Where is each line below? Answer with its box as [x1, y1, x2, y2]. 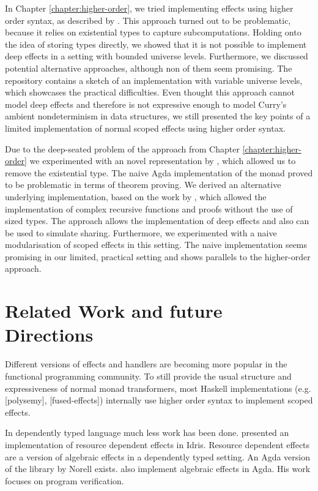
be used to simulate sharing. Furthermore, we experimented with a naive [5, 226, 277, 239]
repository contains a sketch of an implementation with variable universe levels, [5, 73, 303, 86]
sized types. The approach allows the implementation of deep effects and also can [5, 214, 309, 227]
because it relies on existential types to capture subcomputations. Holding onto [5, 26, 301, 39]
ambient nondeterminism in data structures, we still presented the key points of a [5, 110, 311, 122]
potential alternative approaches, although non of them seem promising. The [5, 61, 292, 74]
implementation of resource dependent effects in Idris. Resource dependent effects [5, 438, 310, 451]
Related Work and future [5, 298, 223, 323]
